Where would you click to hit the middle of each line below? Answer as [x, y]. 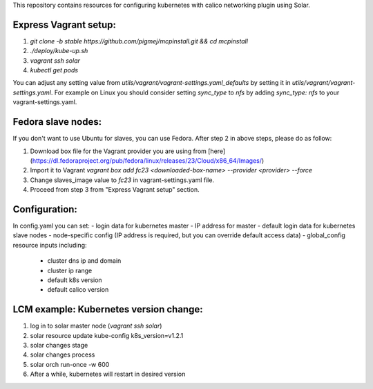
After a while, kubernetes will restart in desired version [108, 374]
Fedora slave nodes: [57, 122]
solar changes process [63, 355]
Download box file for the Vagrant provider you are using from [118, 151]
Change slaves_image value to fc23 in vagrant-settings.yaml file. [122, 180]
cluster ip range [70, 270]
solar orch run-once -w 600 [70, 364]
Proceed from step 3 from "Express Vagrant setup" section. [115, 190]
